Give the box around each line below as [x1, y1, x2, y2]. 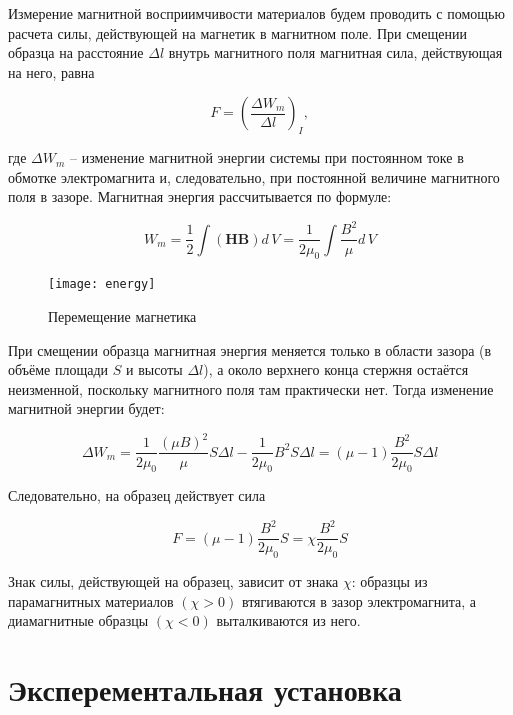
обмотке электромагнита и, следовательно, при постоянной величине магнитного [8, 166, 500, 187]
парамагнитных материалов [8, 590, 174, 611]
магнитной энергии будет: [8, 398, 165, 419]
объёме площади [8, 359, 109, 380]
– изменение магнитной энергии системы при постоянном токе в [69, 147, 464, 168]
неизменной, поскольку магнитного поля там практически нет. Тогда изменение [8, 378, 494, 399]
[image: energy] [48, 277, 156, 292]
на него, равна [8, 61, 95, 82]
